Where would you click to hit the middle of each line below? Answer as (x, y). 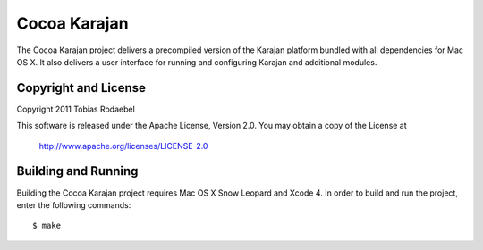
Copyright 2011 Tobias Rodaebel (76, 109)
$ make (47, 226)
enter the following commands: (74, 204)
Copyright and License (81, 88)
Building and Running (77, 171)
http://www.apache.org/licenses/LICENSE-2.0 (123, 146)
